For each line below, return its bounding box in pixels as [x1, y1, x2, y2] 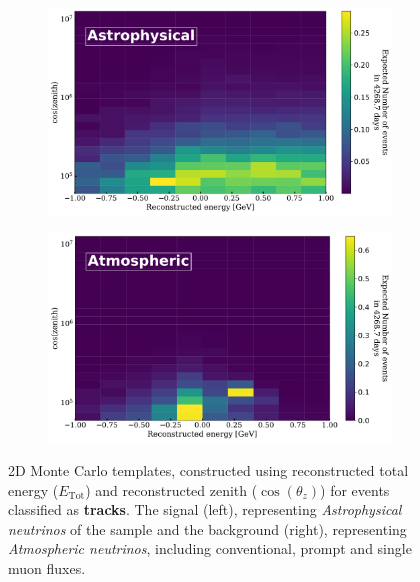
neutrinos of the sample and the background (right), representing [8, 518, 407, 539]
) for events [320, 479, 390, 500]
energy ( [8, 479, 59, 500]
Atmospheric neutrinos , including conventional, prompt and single [8, 538, 412, 559]
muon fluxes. [8, 558, 86, 579]
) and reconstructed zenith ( [85, 479, 258, 500]
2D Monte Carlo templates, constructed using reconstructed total [8, 460, 409, 481]
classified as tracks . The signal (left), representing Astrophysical [8, 499, 402, 520]
